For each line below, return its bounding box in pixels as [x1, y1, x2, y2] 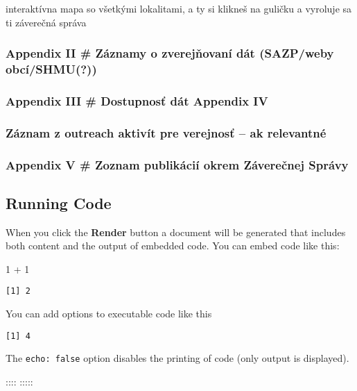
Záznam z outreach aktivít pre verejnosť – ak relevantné [6, 124, 326, 141]
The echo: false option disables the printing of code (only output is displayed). [6, 351, 349, 365]
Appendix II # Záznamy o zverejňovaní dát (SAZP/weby [6, 44, 334, 62]
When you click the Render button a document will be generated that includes [6, 224, 346, 239]
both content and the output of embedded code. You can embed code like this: [6, 238, 340, 253]
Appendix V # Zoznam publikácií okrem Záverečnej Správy [6, 156, 349, 173]
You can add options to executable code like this [6, 306, 212, 321]
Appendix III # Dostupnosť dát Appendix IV [6, 92, 268, 109]
